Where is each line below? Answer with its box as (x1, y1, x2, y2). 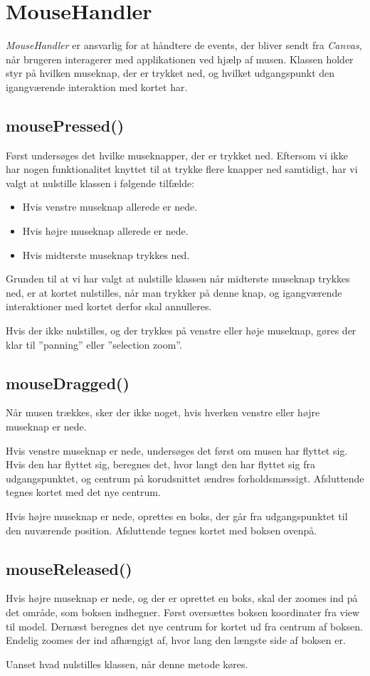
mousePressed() (6, 114, 125, 136)
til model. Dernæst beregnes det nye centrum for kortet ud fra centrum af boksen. (6, 618, 363, 633)
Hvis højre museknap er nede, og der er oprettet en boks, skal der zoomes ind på (6, 591, 358, 606)
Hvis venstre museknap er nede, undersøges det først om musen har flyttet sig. (6, 443, 348, 458)
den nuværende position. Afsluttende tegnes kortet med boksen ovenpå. (6, 522, 317, 537)
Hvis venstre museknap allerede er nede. (22, 199, 198, 214)
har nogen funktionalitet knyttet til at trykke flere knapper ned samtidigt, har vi (6, 162, 358, 176)
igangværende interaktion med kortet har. (6, 79, 188, 94)
